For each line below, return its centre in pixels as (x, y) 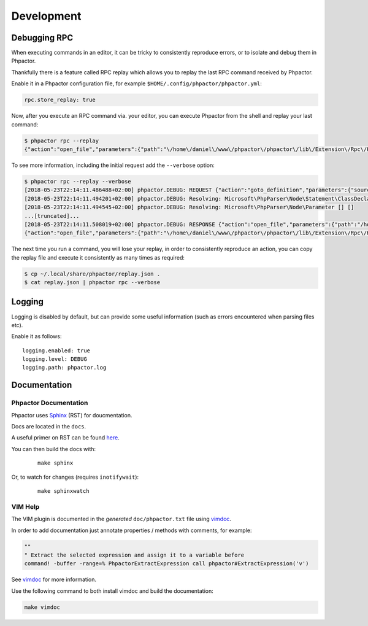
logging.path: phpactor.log (64, 368)
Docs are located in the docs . (49, 427)
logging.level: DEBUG (55, 359)
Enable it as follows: (36, 336)
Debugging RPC (42, 38)
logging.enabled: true (56, 350)
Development (46, 16)
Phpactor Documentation (50, 403)
